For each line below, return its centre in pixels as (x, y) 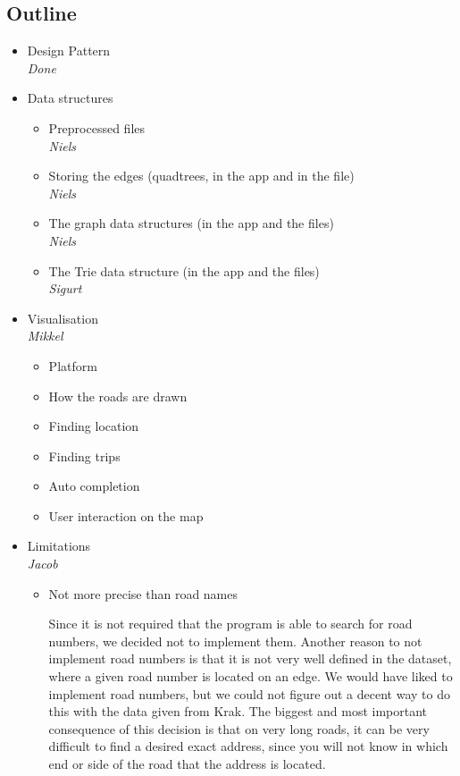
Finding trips (84, 455)
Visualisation (63, 318)
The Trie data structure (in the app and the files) (184, 270)
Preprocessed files (97, 127)
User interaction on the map (126, 515)
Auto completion (94, 486)
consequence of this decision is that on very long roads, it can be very (239, 728)
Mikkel (45, 336)
